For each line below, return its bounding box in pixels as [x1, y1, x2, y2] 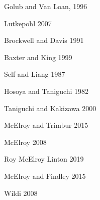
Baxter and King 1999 [4, 52, 72, 62]
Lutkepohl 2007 [4, 18, 52, 28]
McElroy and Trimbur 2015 [4, 120, 88, 130]
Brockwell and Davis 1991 [4, 35, 84, 45]
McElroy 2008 [4, 136, 47, 147]
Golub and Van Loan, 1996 [4, 1, 87, 11]
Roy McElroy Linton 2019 [4, 154, 84, 164]
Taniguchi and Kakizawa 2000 [4, 103, 96, 113]
